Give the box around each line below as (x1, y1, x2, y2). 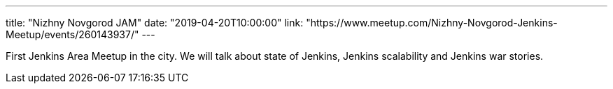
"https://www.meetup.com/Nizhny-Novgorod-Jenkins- (306, 17, 558, 29)
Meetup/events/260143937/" (6, 29, 139, 40)
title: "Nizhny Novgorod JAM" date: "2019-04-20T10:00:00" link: (6, 17, 304, 29)
